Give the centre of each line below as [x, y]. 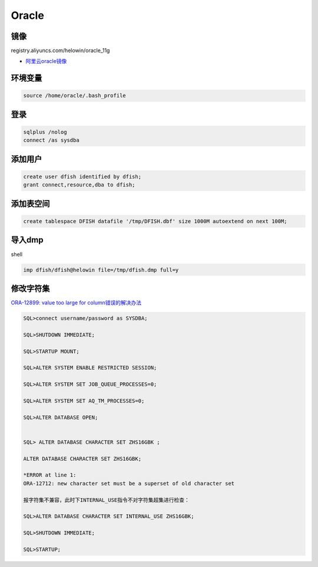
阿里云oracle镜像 [46, 61]
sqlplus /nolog [45, 132]
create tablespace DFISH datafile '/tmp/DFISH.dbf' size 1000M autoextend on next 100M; [155, 222]
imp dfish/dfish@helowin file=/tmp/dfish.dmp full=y [101, 270]
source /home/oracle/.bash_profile [74, 96]
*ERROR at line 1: [50, 475]
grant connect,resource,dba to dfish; [79, 185]
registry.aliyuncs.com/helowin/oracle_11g [60, 51]
